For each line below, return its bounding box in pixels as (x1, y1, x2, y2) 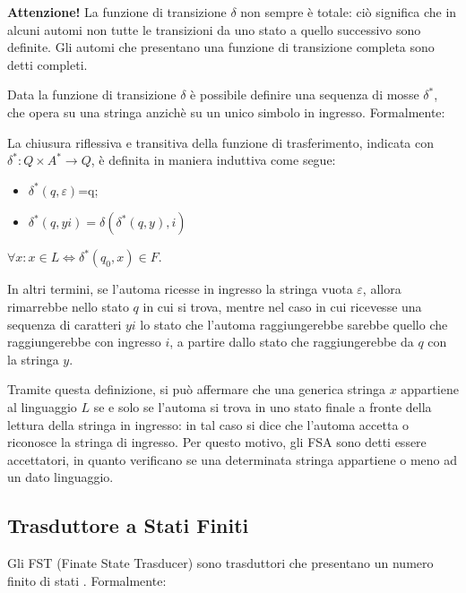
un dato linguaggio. (7, 468, 114, 486)
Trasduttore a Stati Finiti (7, 511, 249, 539)
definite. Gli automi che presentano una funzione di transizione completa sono (7, 38, 435, 56)
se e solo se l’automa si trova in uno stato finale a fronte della (93, 397, 432, 416)
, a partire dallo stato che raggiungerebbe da (169, 332, 414, 351)
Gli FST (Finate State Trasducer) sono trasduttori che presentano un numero (7, 554, 434, 572)
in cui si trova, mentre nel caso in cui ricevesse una (142, 296, 422, 315)
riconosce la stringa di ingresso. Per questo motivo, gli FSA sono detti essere (7, 433, 427, 451)
